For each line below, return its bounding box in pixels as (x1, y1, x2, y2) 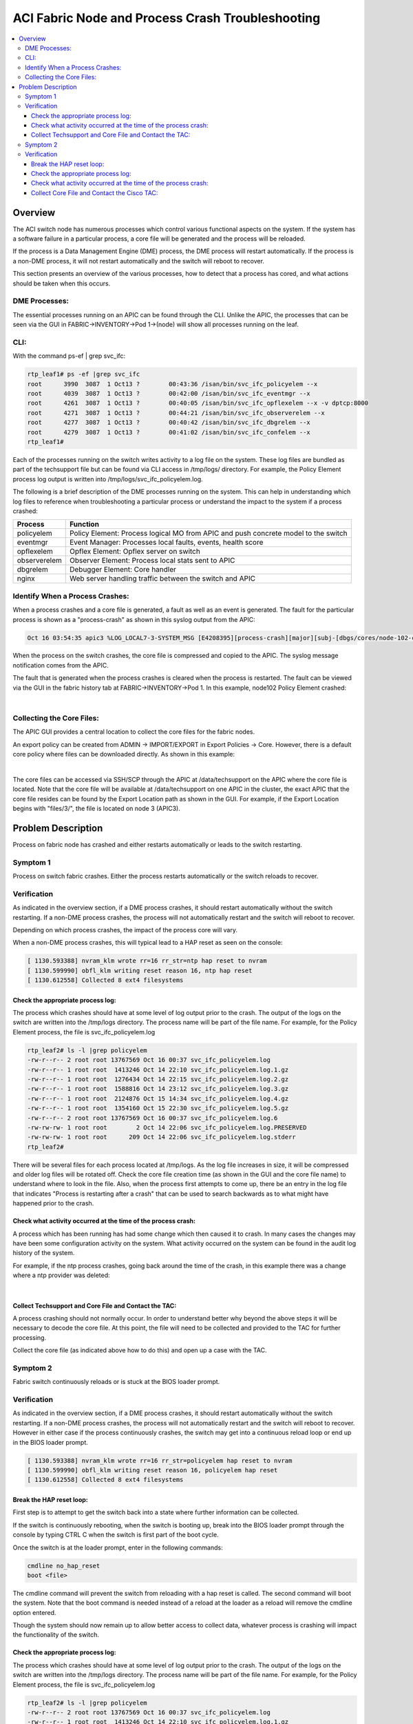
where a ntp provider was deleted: (12, 1271, 110, 1279)
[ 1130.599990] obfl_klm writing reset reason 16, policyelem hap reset (27, 1466, 278, 1474)
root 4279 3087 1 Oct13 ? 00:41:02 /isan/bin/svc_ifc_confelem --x (27, 428, 311, 436)
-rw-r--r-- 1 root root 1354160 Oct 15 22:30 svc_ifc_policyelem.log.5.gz (27, 1104, 289, 1112)
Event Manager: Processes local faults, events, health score (69, 538, 264, 548)
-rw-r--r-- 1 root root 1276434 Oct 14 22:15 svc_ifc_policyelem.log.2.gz (27, 1075, 289, 1083)
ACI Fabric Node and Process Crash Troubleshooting (12, 10, 321, 26)
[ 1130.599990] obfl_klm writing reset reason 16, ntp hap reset (27, 966, 253, 974)
